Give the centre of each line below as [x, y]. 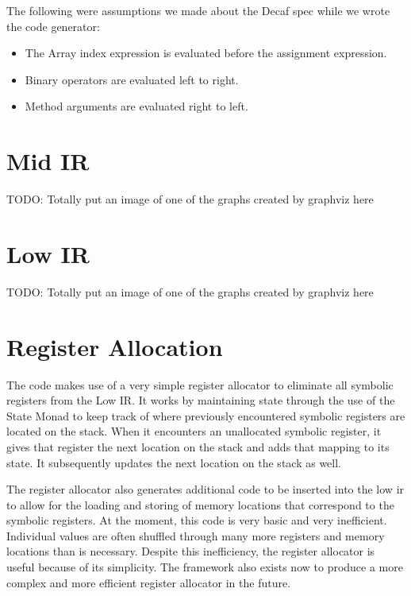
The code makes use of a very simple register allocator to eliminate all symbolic [200, 384]
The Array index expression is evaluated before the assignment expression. [206, 53]
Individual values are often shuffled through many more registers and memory [196, 535]
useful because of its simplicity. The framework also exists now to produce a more [205, 567]
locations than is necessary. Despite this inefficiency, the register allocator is [191, 551]
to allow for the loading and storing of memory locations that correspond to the [200, 504]
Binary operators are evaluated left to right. [132, 79]
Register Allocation [115, 346]
